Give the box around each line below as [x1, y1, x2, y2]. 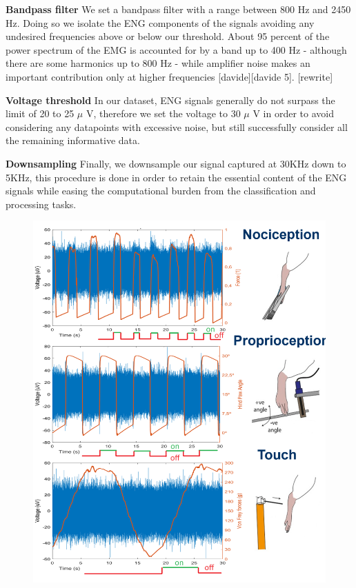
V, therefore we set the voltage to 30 [86, 106, 241, 121]
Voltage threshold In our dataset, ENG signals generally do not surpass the [6, 92, 335, 107]
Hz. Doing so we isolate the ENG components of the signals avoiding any [6, 15, 315, 30]
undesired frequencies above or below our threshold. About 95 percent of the [6, 29, 330, 43]
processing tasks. [6, 196, 77, 211]
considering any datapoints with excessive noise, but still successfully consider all [6, 119, 348, 134]
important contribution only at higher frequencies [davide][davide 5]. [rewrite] [6, 69, 333, 83]
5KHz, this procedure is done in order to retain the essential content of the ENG [6, 170, 347, 184]
